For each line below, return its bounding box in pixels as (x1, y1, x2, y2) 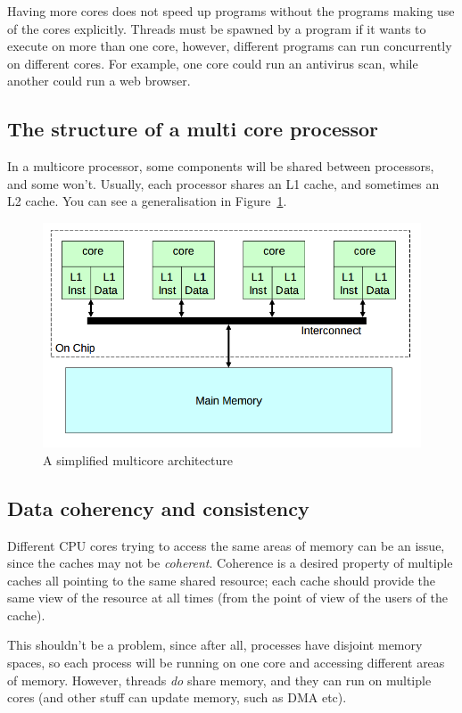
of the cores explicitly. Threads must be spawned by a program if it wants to (7, 19, 426, 37)
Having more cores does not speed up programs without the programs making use (7, 2, 455, 20)
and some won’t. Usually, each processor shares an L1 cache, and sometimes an (7, 174, 440, 193)
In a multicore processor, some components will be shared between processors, (7, 157, 434, 176)
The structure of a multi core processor (7, 115, 379, 143)
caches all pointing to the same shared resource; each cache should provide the (7, 570, 435, 589)
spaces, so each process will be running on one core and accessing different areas (7, 653, 445, 672)
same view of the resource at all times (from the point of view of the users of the (7, 588, 448, 607)
